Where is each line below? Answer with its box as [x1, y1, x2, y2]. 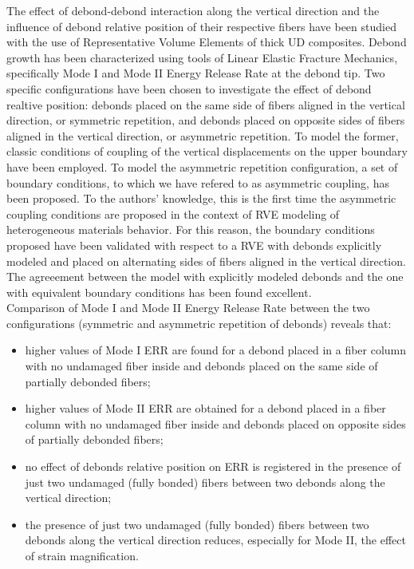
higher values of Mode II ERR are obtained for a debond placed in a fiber [25, 400, 386, 417]
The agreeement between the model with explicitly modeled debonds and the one [6, 268, 404, 285]
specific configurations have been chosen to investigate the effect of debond [6, 80, 372, 97]
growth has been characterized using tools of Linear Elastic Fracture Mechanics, [6, 49, 398, 65]
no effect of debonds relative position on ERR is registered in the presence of [25, 458, 401, 475]
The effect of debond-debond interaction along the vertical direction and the [6, 2, 380, 18]
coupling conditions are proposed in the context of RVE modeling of [6, 205, 340, 222]
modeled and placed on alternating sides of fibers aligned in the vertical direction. [6, 252, 406, 269]
